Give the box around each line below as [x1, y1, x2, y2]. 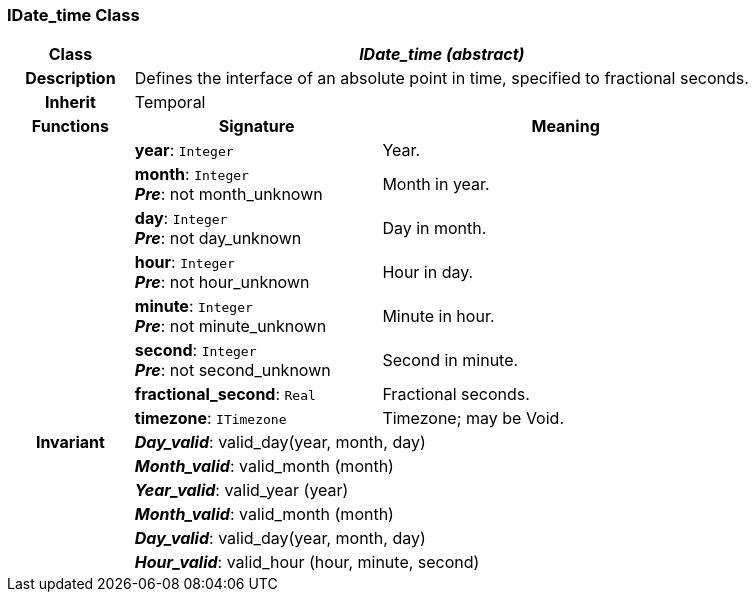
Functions [31, 116, 109, 137]
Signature [218, 116, 295, 137]
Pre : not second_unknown [134, 360, 331, 381]
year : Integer [134, 140, 234, 161]
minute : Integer [134, 296, 253, 317]
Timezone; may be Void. [382, 408, 564, 429]
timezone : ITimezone [134, 408, 287, 429]
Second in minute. [382, 350, 519, 371]
